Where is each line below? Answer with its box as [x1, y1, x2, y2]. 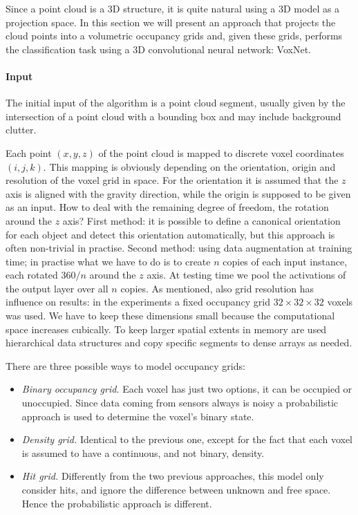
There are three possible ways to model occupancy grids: [6, 358, 245, 373]
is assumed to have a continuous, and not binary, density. [21, 445, 265, 460]
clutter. [6, 122, 37, 137]
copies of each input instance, [223, 254, 348, 268]
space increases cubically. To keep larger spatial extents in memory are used [6, 321, 327, 336]
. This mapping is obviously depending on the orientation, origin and [43, 159, 336, 174]
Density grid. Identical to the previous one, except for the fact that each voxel [21, 432, 352, 447]
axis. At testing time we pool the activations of [147, 268, 346, 282]
